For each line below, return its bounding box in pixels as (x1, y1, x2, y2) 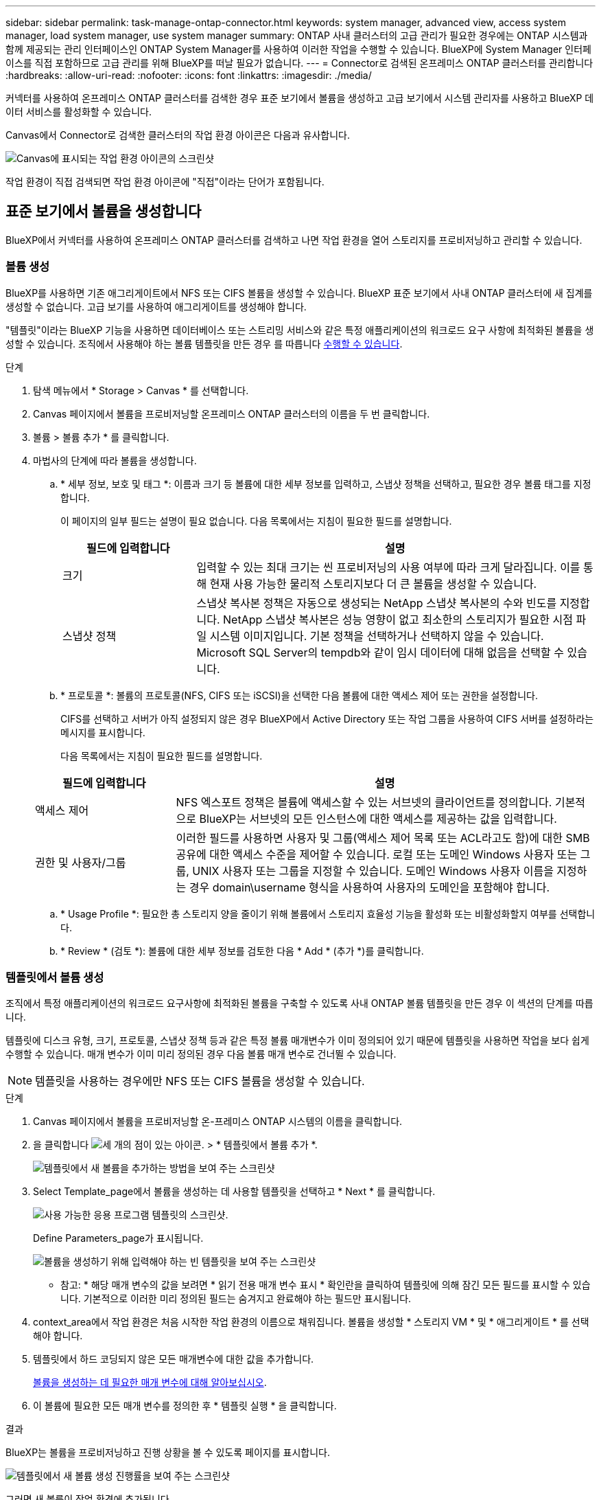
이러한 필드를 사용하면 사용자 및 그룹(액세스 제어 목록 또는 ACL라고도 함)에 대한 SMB (176, 830, 590, 845)
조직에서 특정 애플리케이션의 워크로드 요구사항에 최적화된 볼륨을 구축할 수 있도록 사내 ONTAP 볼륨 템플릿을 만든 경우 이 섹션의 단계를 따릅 (5, 997, 593, 1010)
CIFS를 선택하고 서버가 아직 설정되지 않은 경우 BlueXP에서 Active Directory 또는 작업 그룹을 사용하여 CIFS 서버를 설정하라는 (60, 712, 594, 725)
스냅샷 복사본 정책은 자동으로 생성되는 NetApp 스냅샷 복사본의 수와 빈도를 (196, 595, 557, 610)
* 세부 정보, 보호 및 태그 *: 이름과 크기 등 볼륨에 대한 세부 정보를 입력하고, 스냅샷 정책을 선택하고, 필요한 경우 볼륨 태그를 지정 (60, 477, 591, 490)
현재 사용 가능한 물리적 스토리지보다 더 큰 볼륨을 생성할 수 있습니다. (209, 576, 537, 591)
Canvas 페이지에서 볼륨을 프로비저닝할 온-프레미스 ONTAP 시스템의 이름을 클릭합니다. (33, 1115, 403, 1128)
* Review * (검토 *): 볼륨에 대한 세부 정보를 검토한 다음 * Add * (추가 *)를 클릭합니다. (60, 944, 424, 957)
